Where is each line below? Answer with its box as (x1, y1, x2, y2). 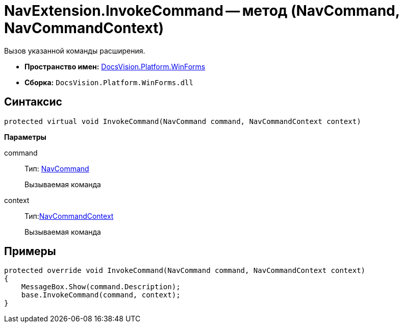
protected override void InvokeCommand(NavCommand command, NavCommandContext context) (4, 266, 366, 275)
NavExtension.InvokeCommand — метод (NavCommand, (4, 2, 400, 19)
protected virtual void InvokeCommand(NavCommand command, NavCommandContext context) (4, 117, 361, 125)
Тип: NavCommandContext (24, 211, 114, 220)
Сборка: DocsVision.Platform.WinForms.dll (24, 78, 193, 87)
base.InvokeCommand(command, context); (21, 291, 181, 299)
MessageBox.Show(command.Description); (21, 283, 181, 291)
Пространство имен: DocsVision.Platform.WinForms (24, 62, 206, 71)
